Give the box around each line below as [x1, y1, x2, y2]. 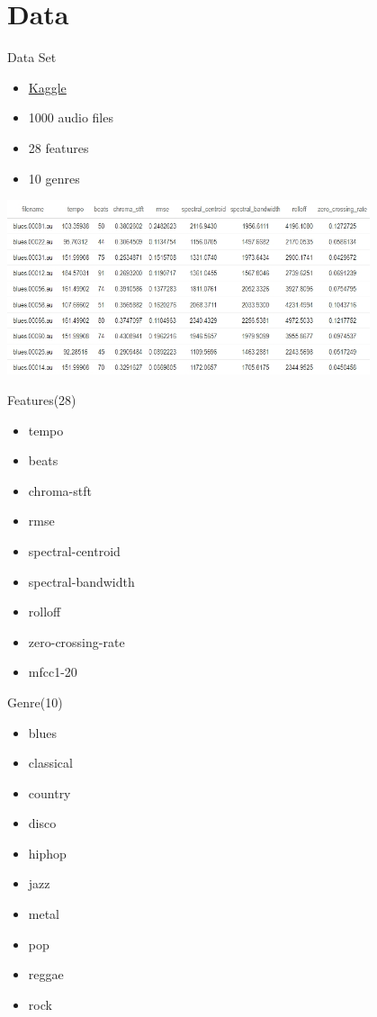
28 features [28, 138, 89, 157]
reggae [28, 965, 64, 984]
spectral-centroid [28, 541, 121, 560]
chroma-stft [28, 481, 92, 499]
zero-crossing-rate [28, 632, 125, 651]
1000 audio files [28, 108, 113, 127]
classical [28, 753, 73, 772]
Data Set [7, 48, 57, 67]
